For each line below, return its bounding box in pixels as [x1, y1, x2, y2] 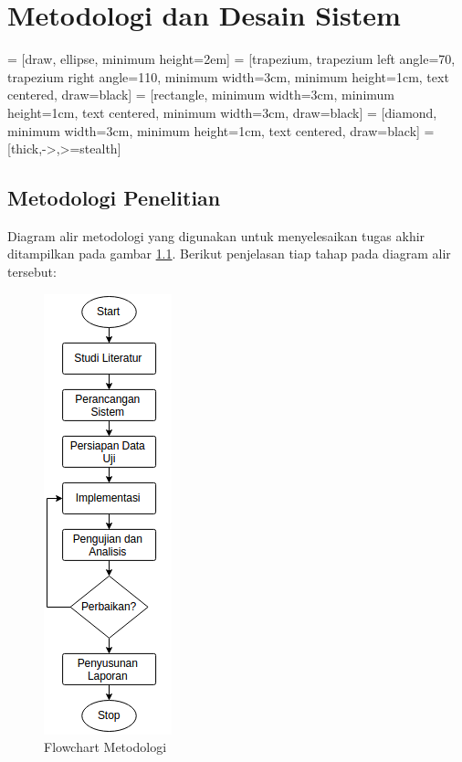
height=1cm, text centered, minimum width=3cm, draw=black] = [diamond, [7, 102, 437, 122]
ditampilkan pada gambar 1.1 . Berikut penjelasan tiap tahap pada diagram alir [7, 244, 451, 263]
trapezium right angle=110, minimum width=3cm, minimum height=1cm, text [7, 67, 449, 86]
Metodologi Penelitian [7, 184, 221, 212]
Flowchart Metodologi [44, 737, 167, 757]
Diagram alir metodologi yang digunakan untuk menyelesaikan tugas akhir [7, 226, 425, 245]
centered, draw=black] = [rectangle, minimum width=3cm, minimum [7, 85, 395, 104]
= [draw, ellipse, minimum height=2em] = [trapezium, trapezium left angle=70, [7, 49, 456, 69]
